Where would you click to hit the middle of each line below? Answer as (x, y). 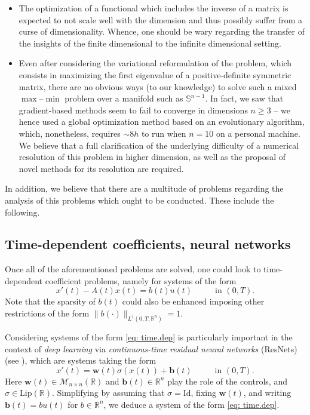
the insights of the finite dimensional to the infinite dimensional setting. (150, 43)
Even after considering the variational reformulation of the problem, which (155, 63)
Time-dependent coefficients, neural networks (148, 244)
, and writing (267, 393)
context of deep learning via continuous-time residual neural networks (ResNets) (151, 348)
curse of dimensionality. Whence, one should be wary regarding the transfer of (162, 31)
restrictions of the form (47, 313)
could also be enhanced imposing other (193, 301)
